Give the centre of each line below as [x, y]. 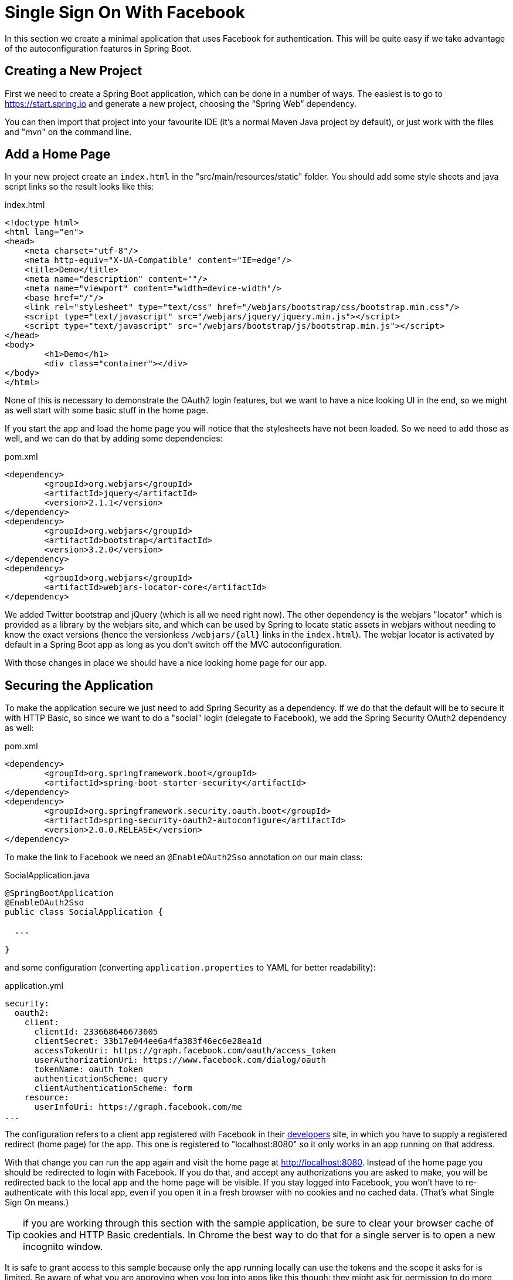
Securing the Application [79, 685]
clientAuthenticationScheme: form [113, 1088]
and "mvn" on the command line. [68, 132]
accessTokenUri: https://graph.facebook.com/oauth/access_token [185, 1051]
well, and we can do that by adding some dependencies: [114, 439]
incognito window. [63, 1247]
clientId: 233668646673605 [96, 1032]
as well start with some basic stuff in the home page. [107, 410]
